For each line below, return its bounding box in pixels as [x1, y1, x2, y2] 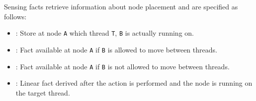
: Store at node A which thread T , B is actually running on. [15, 28, 194, 38]
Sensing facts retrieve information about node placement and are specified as [4, 1, 238, 11]
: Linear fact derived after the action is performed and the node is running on [15, 78, 253, 88]
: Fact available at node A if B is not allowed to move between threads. [15, 61, 230, 71]
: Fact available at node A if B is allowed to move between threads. [15, 44, 217, 54]
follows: [4, 11, 27, 21]
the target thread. [15, 87, 70, 98]
